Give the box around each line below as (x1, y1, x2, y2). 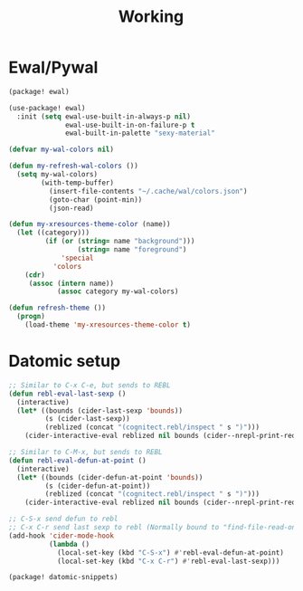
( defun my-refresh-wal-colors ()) (8, 161, 139, 171)
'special (61, 253, 94, 262)
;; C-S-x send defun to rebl (8, 514, 118, 524)
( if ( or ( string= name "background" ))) (44, 237, 195, 246)
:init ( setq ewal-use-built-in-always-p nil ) (16, 111, 192, 121)
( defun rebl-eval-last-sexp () (8, 389, 127, 398)
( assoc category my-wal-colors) (56, 287, 179, 296)
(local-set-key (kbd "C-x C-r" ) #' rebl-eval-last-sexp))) (56, 557, 280, 566)
